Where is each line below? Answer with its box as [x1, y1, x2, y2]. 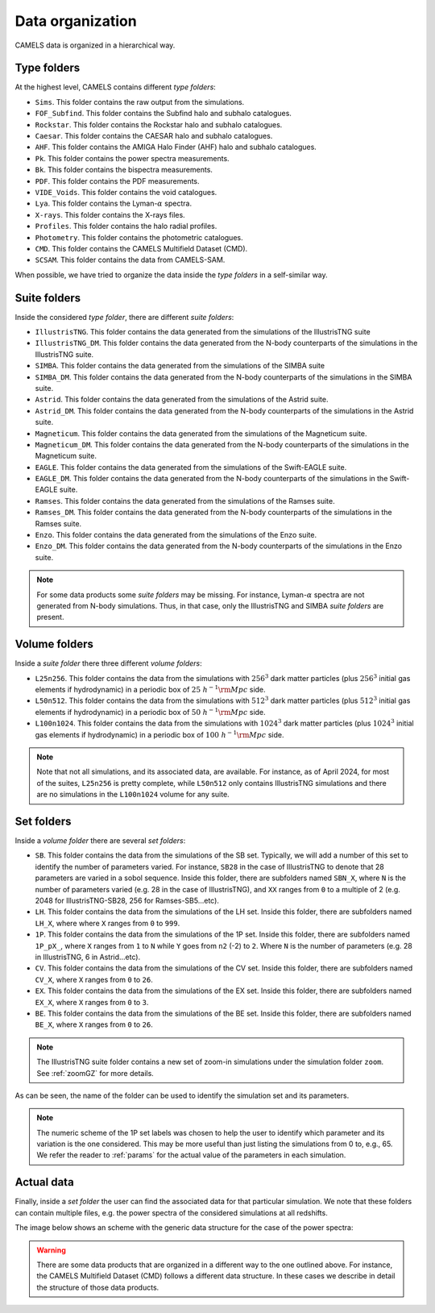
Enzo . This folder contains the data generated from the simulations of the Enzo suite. [35, 530, 317, 540]
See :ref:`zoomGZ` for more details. [36, 1068, 155, 1078]
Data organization [14, 12, 137, 30]
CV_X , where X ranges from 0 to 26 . [35, 974, 153, 984]
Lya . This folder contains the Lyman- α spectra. [35, 198, 193, 209]
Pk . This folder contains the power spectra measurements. [35, 153, 230, 163]
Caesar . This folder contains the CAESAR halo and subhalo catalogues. [35, 131, 273, 141]
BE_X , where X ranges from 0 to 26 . [35, 1020, 153, 1029]
